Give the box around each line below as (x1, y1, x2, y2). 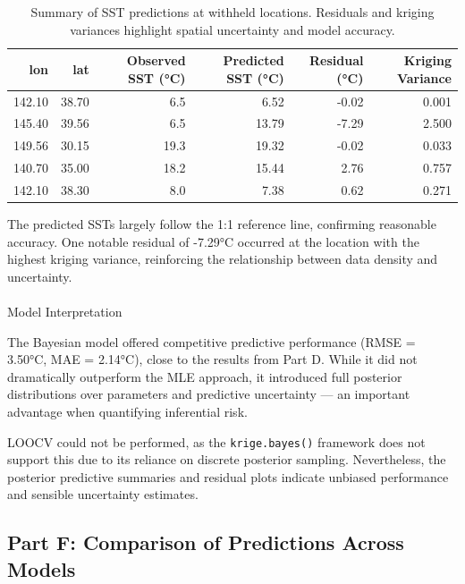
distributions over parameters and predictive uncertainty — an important (7, 385, 410, 403)
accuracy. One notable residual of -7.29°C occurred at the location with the (7, 232, 419, 250)
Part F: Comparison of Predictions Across (7, 529, 404, 556)
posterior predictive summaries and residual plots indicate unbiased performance (7, 467, 449, 486)
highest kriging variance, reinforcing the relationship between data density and (7, 250, 438, 268)
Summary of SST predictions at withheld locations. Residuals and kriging (30, 3, 435, 21)
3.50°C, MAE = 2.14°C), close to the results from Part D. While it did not (7, 350, 418, 368)
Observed (126, 51, 186, 70)
